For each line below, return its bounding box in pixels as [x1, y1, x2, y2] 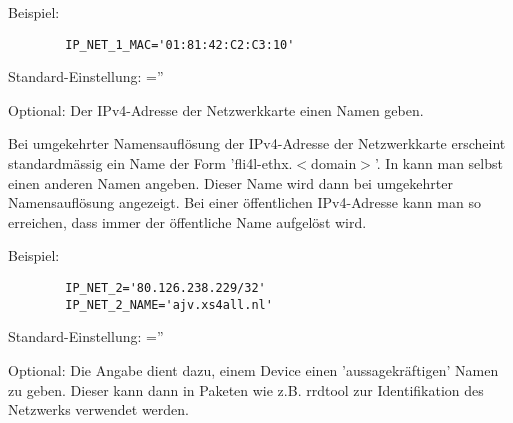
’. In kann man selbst [374, 153, 503, 174]
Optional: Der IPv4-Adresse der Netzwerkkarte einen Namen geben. [8, 99, 424, 120]
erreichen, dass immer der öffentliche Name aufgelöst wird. [8, 211, 367, 232]
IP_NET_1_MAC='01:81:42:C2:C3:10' [65, 37, 295, 52]
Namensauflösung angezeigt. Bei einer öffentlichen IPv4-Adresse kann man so [8, 192, 481, 213]
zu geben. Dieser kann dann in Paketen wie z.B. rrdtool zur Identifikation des [8, 379, 484, 400]
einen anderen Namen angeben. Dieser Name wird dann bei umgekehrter [8, 172, 453, 193]
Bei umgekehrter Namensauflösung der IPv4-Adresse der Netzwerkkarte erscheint [8, 133, 506, 154]
